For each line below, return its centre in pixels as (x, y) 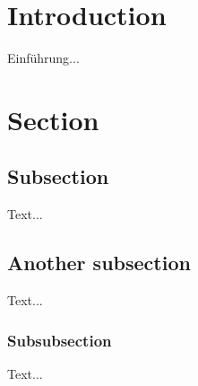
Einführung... (43, 58)
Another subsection (99, 263)
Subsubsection (60, 340)
